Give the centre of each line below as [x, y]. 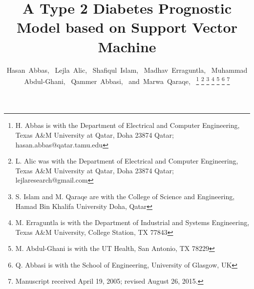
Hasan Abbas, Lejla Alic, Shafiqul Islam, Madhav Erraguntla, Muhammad [127, 70]
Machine [127, 46]
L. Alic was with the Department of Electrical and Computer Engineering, [127, 161]
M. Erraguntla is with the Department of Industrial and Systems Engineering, [132, 222]
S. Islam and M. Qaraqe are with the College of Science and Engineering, [125, 196]
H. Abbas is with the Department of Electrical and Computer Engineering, [127, 125]
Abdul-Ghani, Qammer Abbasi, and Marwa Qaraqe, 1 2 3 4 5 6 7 [127, 80]
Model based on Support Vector [127, 27]
